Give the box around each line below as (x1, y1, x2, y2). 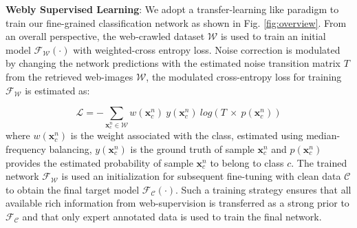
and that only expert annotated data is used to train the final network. (22, 209, 322, 223)
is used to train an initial (220, 29, 326, 43)
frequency (6, 142, 46, 156)
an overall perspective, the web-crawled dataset (6, 29, 205, 43)
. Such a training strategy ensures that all (175, 182, 351, 196)
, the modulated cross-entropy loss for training (146, 69, 342, 83)
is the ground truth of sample (130, 142, 255, 156)
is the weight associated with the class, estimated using (70, 128, 303, 143)
